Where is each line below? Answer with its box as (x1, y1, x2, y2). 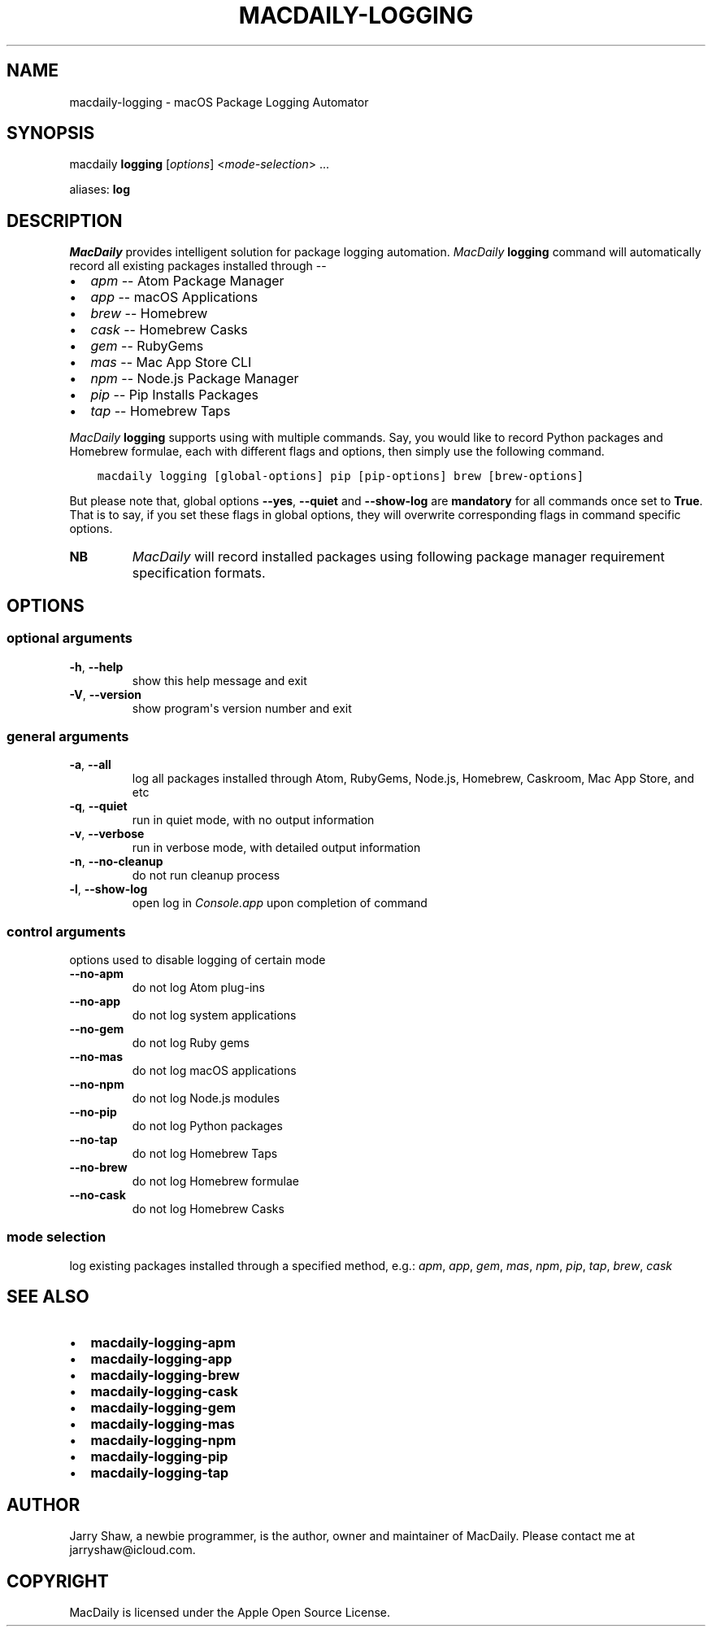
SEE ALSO (7, 1286, 89, 1308)
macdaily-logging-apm (90, 1334, 236, 1351)
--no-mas (69, 1050, 124, 1063)
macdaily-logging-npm (90, 1431, 237, 1448)
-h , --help (69, 659, 124, 674)
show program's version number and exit (132, 701, 352, 715)
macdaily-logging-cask (90, 1382, 238, 1399)
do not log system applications (132, 1008, 297, 1022)
